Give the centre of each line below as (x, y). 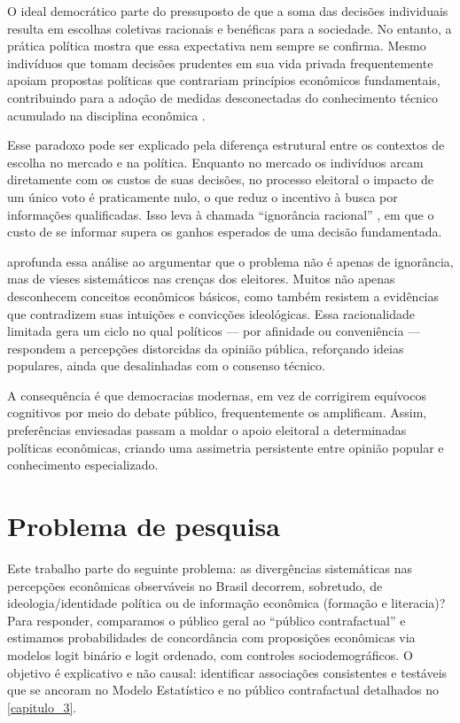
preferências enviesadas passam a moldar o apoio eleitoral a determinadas (207, 430)
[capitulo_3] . (42, 707)
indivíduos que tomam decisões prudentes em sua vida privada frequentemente (220, 62)
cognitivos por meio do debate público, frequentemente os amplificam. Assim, (217, 412)
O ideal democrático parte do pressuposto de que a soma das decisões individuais (228, 11)
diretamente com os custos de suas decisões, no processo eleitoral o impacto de (220, 179)
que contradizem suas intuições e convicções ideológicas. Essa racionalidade (211, 313)
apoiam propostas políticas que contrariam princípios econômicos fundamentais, (224, 80)
